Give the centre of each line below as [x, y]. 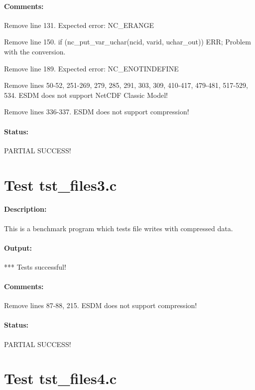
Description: [25, 209]
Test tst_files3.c [61, 185]
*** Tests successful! [35, 266]
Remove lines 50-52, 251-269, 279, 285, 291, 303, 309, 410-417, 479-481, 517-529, [126, 85]
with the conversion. [35, 51]
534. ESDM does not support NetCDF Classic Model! [86, 95]
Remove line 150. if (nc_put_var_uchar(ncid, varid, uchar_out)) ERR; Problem [127, 42]
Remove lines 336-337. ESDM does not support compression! [97, 112]
